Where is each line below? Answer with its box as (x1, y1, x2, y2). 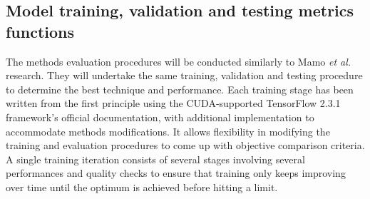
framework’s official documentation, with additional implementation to (6, 109, 314, 124)
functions (6, 20, 75, 42)
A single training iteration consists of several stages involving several (6, 151, 305, 166)
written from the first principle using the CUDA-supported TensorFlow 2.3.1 (6, 96, 341, 111)
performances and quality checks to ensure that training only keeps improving (6, 165, 346, 180)
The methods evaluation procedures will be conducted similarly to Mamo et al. (6, 53, 351, 68)
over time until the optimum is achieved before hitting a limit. (6, 179, 278, 194)
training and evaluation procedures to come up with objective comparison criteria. (6, 138, 365, 153)
